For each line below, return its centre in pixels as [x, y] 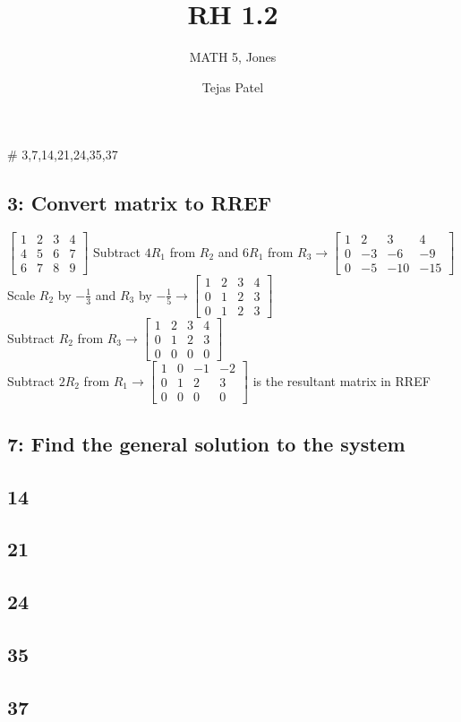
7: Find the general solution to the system [206, 443]
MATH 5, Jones [233, 57]
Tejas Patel [233, 86]
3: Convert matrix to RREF [140, 203]
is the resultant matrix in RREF [341, 380]
